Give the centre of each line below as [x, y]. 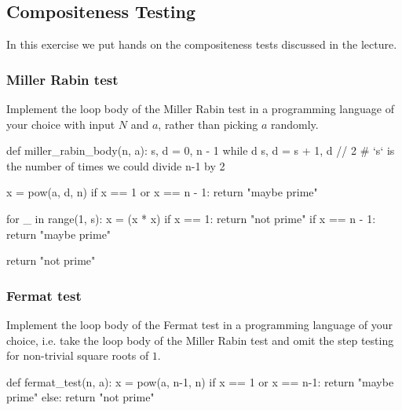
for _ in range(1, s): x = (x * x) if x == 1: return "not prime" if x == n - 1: [191, 218]
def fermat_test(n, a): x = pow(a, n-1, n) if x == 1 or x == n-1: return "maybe [200, 381]
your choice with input [61, 124]
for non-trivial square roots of [78, 355]
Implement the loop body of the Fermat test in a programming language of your [200, 324]
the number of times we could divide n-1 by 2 [116, 165]
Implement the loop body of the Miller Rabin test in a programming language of [200, 109]
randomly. [294, 124]
